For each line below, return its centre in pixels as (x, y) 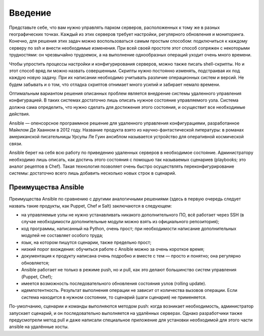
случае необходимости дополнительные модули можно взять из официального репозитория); (120, 222)
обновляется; (35, 263)
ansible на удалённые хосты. (39, 327)
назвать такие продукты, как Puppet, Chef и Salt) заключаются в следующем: (90, 206)
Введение (30, 13)
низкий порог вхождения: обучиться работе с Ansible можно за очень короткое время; (113, 249)
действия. (20, 114)
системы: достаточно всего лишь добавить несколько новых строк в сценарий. (93, 173)
